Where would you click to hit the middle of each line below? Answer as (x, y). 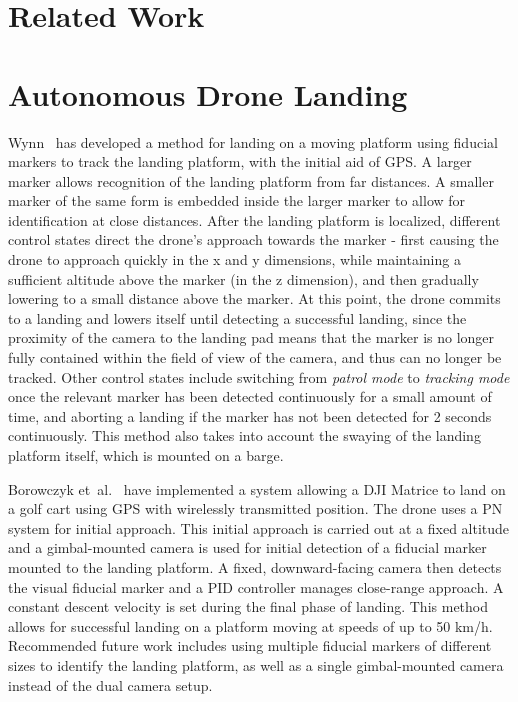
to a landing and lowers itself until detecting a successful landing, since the (237, 317)
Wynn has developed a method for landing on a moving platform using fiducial (253, 141)
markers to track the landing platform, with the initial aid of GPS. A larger (240, 161)
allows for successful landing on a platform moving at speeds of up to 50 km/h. (250, 625)
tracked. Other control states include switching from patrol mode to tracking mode (259, 376)
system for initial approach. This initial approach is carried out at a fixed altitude (259, 527)
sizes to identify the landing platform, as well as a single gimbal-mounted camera (256, 664)
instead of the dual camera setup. (110, 684)
